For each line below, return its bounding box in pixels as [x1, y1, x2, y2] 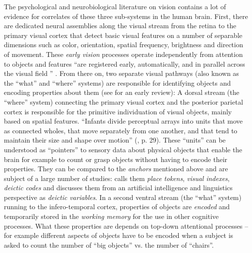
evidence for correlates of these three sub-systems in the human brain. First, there [4, 11, 248, 21]
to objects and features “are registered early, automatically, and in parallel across [4, 58, 245, 69]
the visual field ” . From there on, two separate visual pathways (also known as [4, 68, 239, 78]
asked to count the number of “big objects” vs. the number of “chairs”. [4, 239, 214, 250]
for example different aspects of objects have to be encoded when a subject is [4, 230, 234, 240]
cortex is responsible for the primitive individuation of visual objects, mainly [4, 106, 232, 116]
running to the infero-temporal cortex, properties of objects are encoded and [4, 201, 230, 212]
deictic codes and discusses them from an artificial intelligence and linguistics [4, 182, 233, 193]
